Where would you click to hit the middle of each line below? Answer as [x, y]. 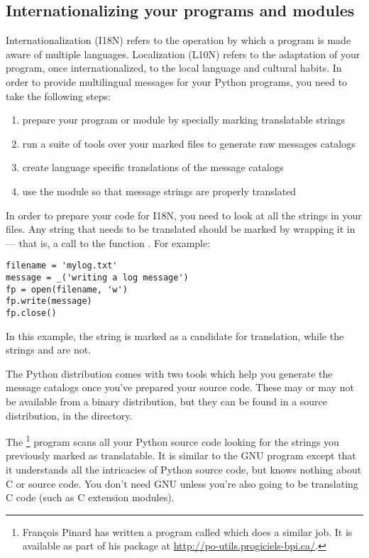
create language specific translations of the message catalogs [153, 167]
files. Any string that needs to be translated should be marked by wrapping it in [181, 229]
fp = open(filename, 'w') [67, 289]
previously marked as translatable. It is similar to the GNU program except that [181, 455]
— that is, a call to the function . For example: [108, 242]
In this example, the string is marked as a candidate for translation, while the [175, 335]
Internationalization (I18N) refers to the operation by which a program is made [178, 40]
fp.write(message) [49, 301]
